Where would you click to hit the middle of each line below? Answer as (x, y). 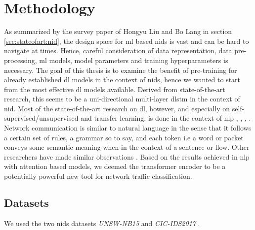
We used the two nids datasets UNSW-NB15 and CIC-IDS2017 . (102, 223)
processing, (21, 60)
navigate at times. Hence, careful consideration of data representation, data (118, 50)
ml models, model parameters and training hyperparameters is (134, 60)
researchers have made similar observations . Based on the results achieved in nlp (127, 156)
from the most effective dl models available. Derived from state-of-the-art (115, 89)
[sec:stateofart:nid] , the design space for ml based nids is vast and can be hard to (127, 41)
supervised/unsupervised (41, 118)
